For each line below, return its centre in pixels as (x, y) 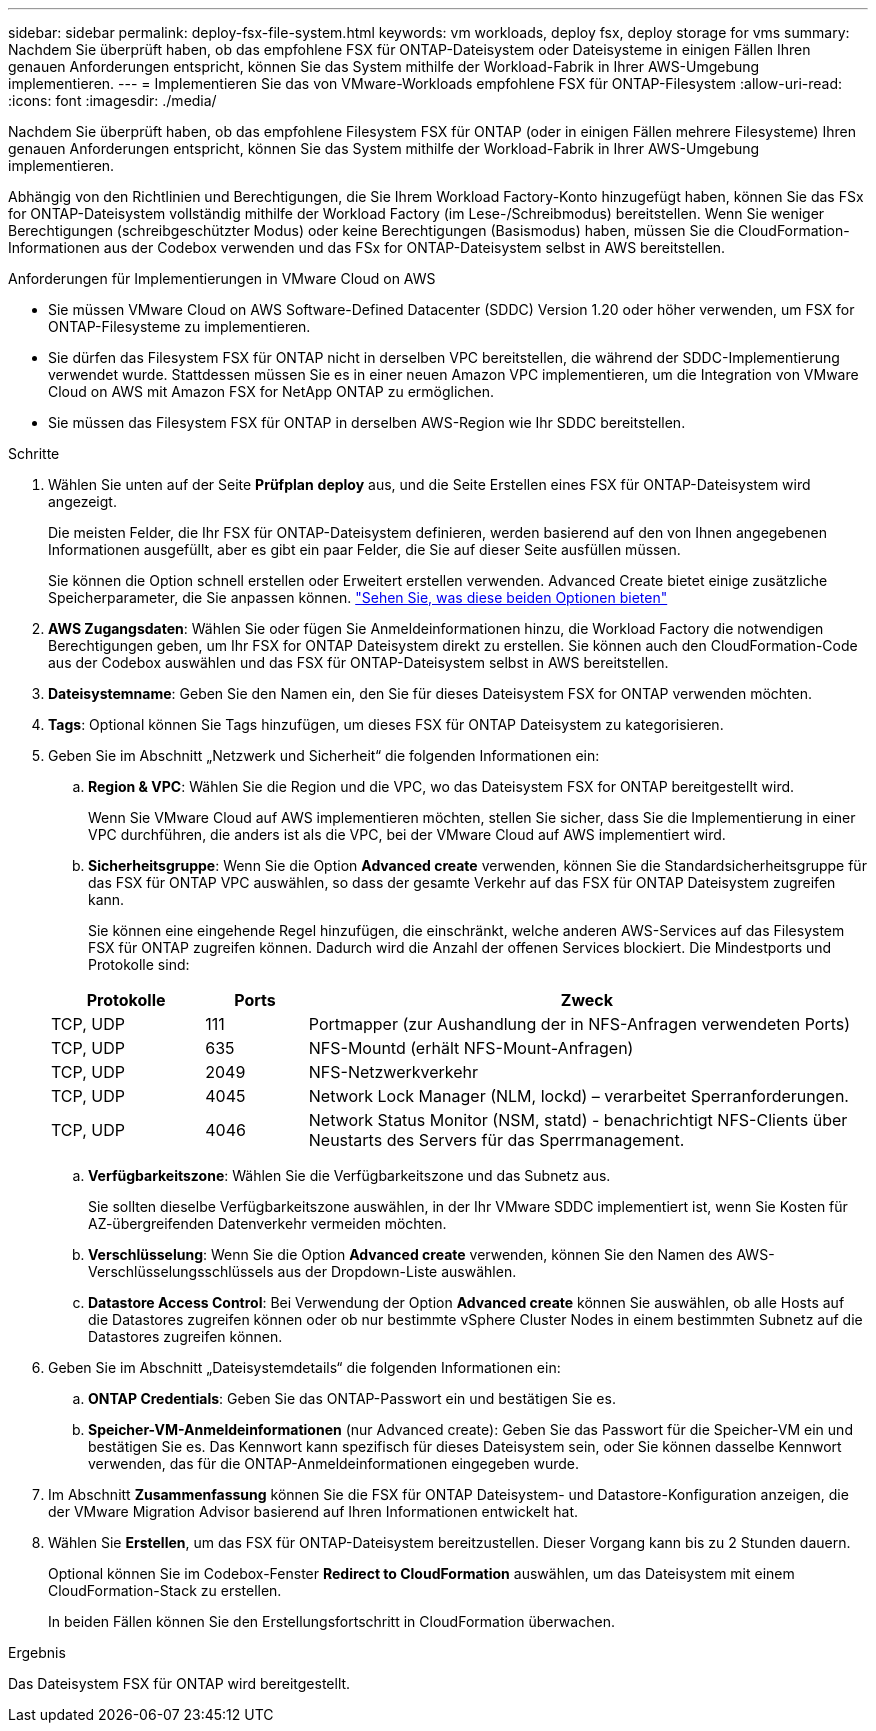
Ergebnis (37, 1652)
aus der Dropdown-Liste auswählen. (397, 1271)
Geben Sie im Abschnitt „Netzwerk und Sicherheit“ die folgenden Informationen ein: (324, 755)
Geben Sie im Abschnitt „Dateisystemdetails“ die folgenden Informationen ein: (304, 1367)
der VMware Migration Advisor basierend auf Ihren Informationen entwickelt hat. (313, 1511)
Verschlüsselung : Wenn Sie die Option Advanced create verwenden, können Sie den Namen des (410, 1254)
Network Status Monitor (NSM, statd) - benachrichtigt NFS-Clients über (578, 1120)
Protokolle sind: (139, 964)
